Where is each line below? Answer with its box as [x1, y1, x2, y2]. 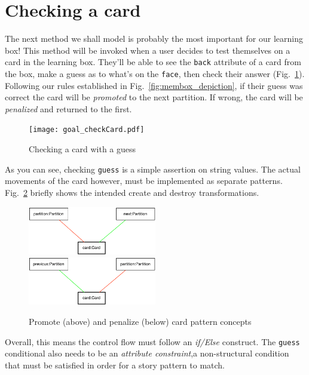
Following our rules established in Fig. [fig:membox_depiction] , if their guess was [5, 79, 303, 91]
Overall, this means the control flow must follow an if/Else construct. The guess [5, 335, 300, 348]
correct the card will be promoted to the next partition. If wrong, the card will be [5, 91, 303, 103]
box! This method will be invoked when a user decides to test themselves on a [5, 44, 290, 56]
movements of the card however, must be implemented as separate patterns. [5, 174, 283, 187]
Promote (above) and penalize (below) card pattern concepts [29, 315, 252, 327]
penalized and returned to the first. [5, 102, 132, 115]
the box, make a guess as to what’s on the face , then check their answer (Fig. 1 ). [5, 67, 305, 79]
